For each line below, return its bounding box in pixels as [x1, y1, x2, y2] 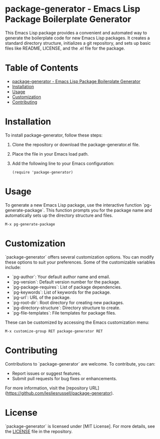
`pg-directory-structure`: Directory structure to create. [12, 305, 121, 311]
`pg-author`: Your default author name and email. [12, 274, 111, 280]
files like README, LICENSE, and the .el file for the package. [5, 45, 125, 51]
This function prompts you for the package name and [46, 207, 153, 213]
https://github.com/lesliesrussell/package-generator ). [6, 390, 114, 396]
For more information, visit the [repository [5, 385, 88, 391]
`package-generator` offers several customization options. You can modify [5, 254, 154, 260]
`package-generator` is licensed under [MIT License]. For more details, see [5, 423, 155, 429]
